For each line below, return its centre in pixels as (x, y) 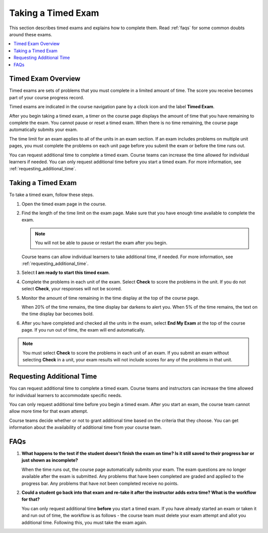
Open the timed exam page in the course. (64, 204)
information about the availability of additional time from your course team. (86, 427)
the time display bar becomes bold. (58, 314)
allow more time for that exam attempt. (49, 411)
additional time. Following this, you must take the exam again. (84, 522)
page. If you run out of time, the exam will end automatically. (83, 330)
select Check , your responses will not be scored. (72, 289)
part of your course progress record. (47, 97)
